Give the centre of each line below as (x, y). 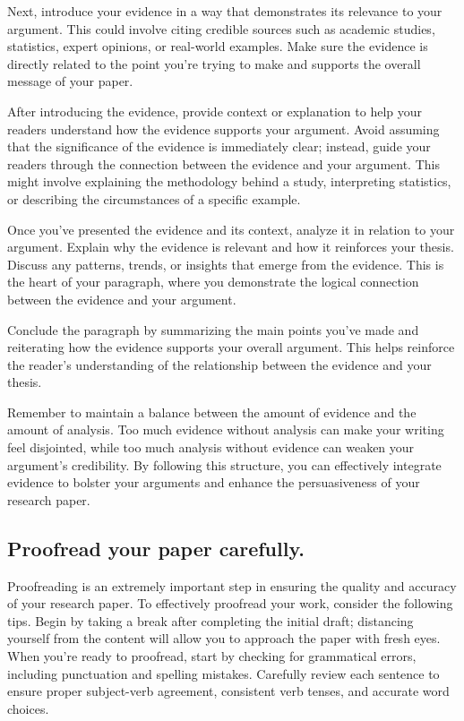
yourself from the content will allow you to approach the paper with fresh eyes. (224, 638)
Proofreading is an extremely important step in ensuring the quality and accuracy (232, 585)
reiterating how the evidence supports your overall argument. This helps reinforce (231, 347)
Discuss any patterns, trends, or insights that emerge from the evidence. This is (226, 264)
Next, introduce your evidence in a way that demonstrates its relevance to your (225, 11)
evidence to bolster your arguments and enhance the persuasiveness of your (214, 482)
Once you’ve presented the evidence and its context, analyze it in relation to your (231, 229)
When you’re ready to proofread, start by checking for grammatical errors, (212, 656)
